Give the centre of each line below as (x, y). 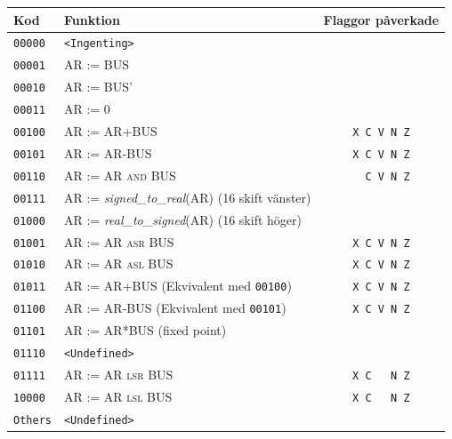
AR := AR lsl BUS (118, 396)
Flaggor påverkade (381, 19)
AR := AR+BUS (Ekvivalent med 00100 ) (178, 286)
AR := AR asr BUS (119, 241)
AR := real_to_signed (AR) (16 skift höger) (182, 219)
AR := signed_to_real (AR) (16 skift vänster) (187, 197)
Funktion (92, 19)
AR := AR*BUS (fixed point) (145, 330)
